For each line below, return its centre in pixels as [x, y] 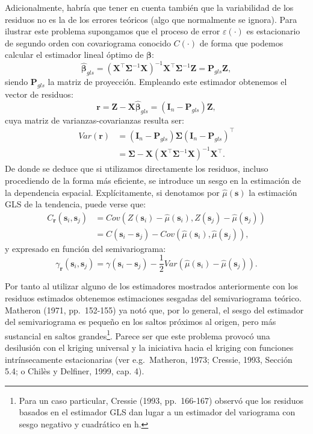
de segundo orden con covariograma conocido [88, 42]
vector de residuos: [39, 94]
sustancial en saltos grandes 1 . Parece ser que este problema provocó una [138, 335]
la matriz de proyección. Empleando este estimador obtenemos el [167, 82]
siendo [17, 82]
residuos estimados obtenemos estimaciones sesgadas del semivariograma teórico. [153, 298]
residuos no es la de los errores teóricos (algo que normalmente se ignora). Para [151, 19]
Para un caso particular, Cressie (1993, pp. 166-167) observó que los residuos [161, 400]
